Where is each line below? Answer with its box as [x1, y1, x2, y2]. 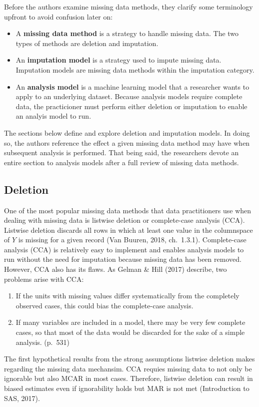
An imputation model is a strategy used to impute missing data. [15, 55, 221, 65]
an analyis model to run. [15, 111, 91, 121]
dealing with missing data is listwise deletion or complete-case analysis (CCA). [4, 215, 245, 225]
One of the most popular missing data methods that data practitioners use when [4, 205, 251, 215]
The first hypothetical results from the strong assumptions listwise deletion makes [4, 353, 255, 364]
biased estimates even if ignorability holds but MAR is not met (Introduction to [4, 383, 249, 393]
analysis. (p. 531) [15, 336, 69, 347]
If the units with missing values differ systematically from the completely [15, 290, 239, 301]
